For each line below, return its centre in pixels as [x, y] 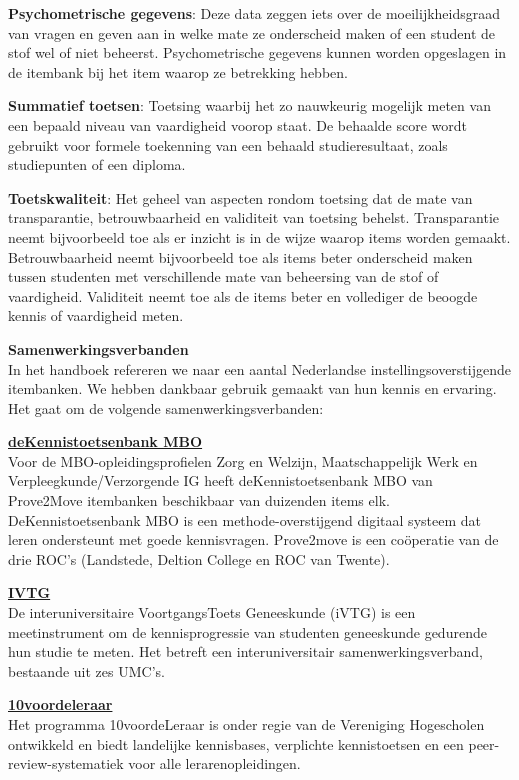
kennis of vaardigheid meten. [96, 315]
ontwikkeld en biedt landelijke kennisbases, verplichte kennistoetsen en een [236, 743]
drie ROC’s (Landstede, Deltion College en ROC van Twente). [199, 558]
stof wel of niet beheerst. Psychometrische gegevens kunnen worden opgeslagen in [257, 52]
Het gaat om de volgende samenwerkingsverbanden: [166, 407]
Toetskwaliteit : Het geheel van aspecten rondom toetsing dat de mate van [240, 197]
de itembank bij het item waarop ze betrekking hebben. [178, 71]
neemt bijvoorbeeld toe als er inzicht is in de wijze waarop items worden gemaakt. [259, 236]
